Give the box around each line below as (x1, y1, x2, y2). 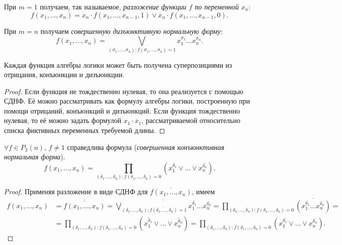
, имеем (191, 186, 215, 197)
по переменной (194, 1, 239, 11)
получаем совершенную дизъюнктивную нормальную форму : (40, 25, 223, 36)
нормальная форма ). (4, 151, 65, 162)
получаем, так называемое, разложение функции (39, 1, 186, 11)
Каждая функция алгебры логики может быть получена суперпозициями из (4, 59, 232, 70)
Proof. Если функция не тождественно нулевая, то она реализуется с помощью (4, 86, 243, 96)
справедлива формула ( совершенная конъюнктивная (67, 141, 224, 152)
